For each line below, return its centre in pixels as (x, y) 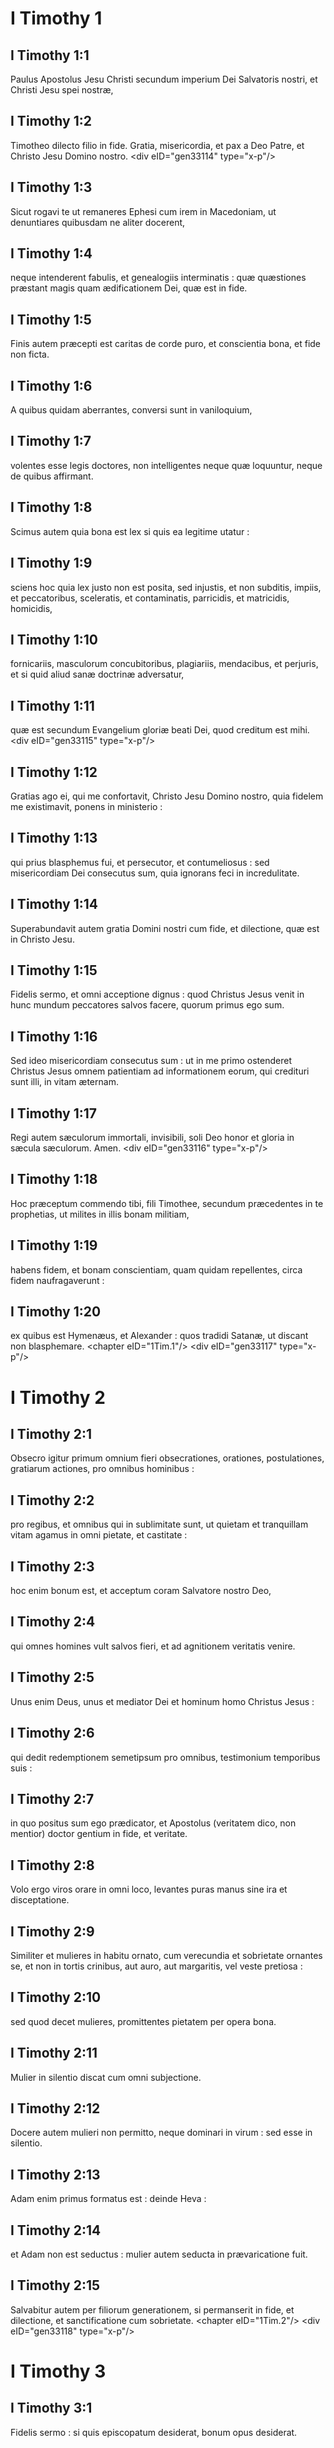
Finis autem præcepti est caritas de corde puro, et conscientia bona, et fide (166, 344)
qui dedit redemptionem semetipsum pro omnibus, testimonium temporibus (165, 1757)
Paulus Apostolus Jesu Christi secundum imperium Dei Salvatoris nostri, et (164, 79)
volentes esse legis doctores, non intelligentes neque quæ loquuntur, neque (166, 465)
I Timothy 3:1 (51, 2408)
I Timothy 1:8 (51, 507)
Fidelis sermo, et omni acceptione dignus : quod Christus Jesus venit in (157, 994)
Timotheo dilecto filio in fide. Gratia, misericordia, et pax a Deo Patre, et (157, 145)
